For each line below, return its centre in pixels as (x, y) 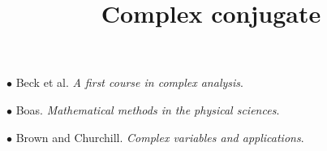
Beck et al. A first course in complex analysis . (129, 82)
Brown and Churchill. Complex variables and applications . (160, 137)
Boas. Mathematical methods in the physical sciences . (148, 109)
